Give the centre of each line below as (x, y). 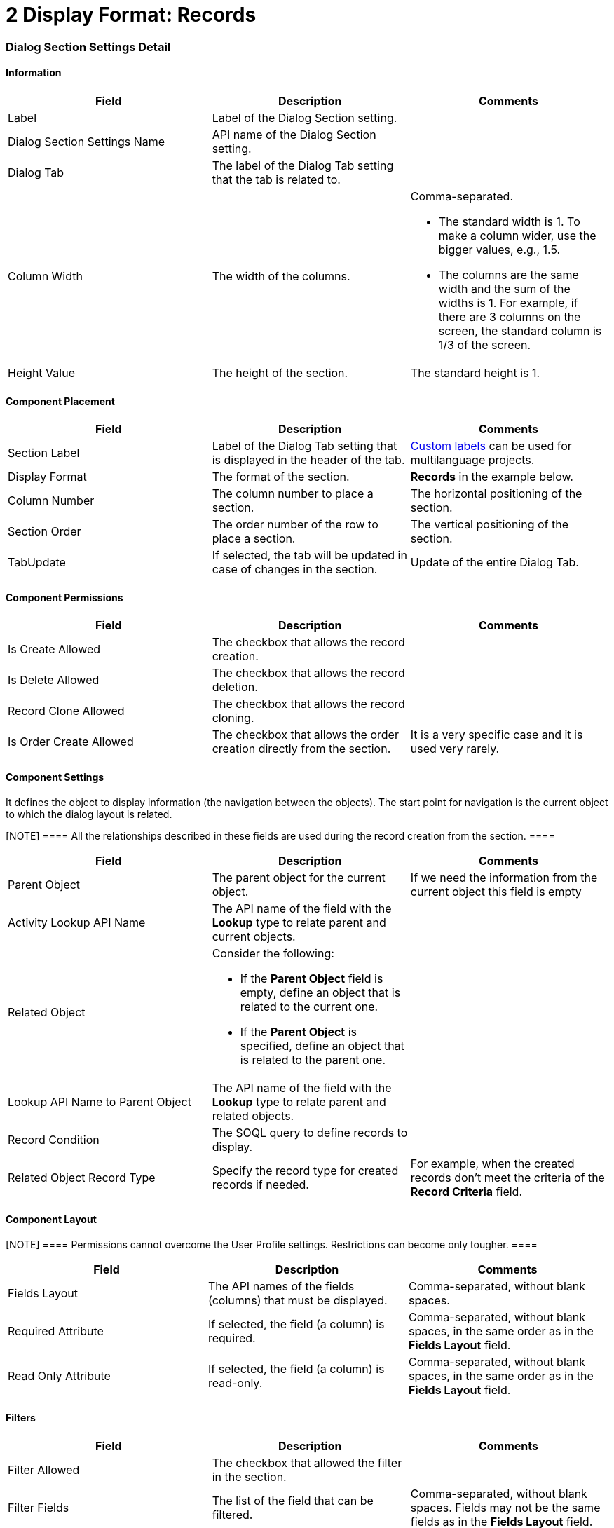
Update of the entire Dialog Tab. (494, 562)
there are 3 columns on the (510, 316)
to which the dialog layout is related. (89, 814)
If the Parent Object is (299, 1031)
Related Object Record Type (82, 1177)
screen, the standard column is (520, 330)
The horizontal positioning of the (496, 494)
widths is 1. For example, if (508, 302)
